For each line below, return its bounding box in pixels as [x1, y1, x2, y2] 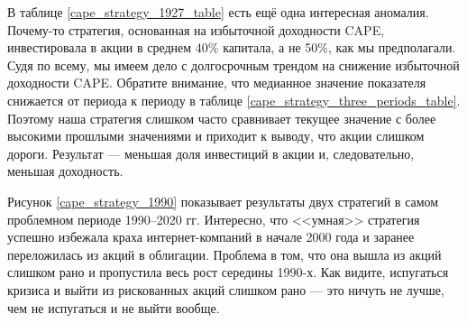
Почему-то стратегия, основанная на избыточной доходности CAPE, [7, 20, 385, 39]
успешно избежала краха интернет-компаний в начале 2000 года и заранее [7, 227, 415, 246]
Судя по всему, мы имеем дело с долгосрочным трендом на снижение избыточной [7, 55, 460, 74]
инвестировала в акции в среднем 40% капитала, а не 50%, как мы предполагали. [7, 38, 456, 57]
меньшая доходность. [7, 161, 124, 180]
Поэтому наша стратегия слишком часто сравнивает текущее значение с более [7, 108, 436, 127]
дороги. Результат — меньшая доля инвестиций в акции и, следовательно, [7, 143, 415, 162]
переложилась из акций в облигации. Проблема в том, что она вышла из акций [7, 245, 442, 263]
